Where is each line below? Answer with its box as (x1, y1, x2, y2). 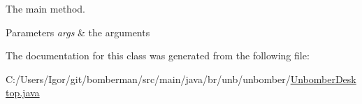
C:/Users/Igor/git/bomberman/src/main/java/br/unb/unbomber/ (6, 71, 291, 86)
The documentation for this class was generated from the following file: (6, 48, 310, 63)
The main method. (6, 1, 85, 15)
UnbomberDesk (290, 71, 356, 86)
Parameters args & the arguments (6, 24, 150, 39)
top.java (6, 85, 40, 100)
